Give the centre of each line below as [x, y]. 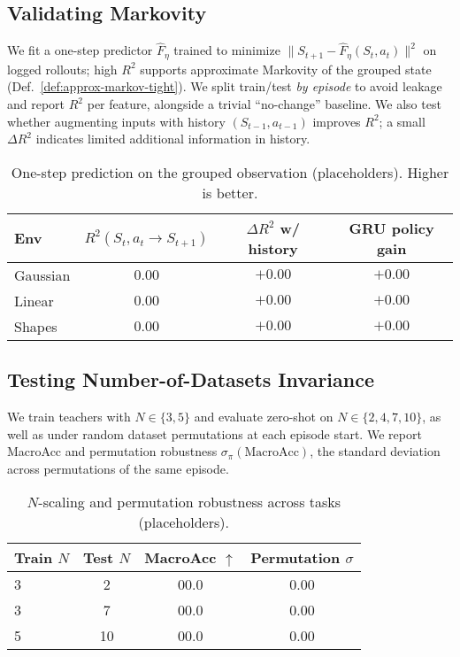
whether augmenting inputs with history [116, 121]
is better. [230, 192]
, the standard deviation [375, 451]
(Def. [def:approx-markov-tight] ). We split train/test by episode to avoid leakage [225, 86]
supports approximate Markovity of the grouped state [286, 69]
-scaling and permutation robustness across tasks [190, 502]
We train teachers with [69, 417]
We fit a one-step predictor [80, 50]
